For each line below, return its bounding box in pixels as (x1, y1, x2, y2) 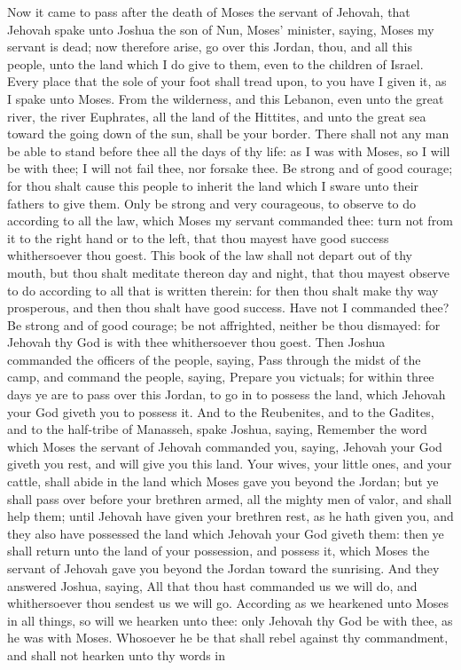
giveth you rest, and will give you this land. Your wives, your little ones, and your (7, 454, 452, 473)
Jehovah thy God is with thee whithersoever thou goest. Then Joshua (7, 333, 386, 351)
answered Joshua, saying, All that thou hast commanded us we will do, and (7, 576, 418, 595)
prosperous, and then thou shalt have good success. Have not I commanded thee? (7, 298, 449, 317)
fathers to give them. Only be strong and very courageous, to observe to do (7, 193, 416, 212)
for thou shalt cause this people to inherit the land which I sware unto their (7, 176, 419, 194)
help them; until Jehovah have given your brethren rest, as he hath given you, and (7, 507, 454, 525)
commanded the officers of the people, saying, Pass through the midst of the (7, 350, 421, 368)
